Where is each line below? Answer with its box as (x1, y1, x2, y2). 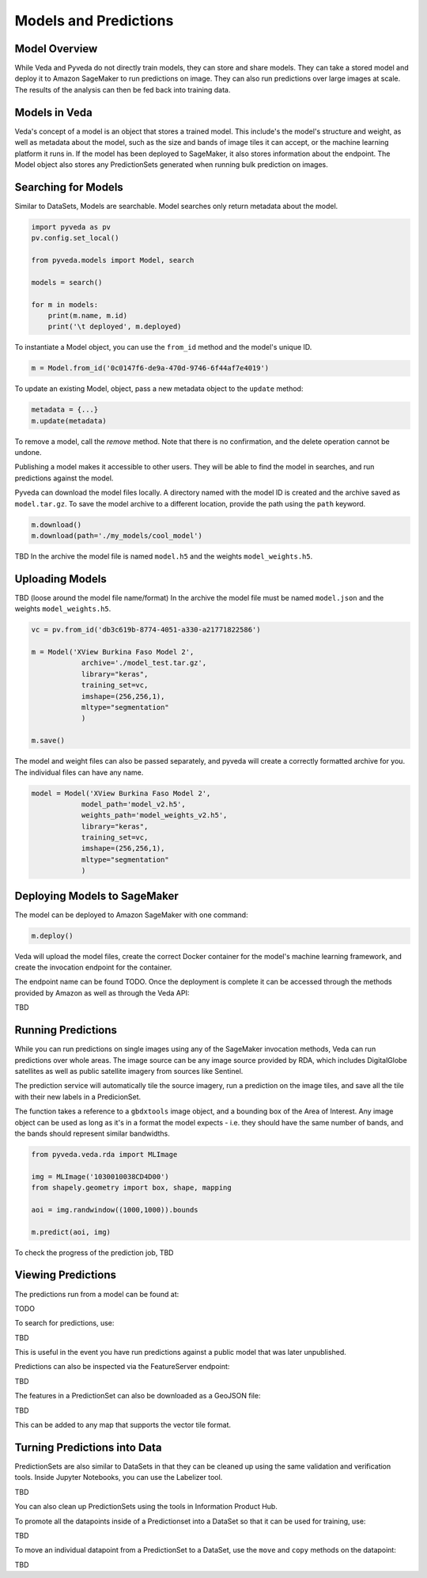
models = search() (31, 278, 103, 286)
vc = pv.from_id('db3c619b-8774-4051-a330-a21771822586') (31, 625, 261, 635)
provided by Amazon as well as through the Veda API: (14, 988, 190, 997)
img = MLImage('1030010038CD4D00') (31, 1172, 169, 1181)
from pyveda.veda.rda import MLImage (31, 1150, 178, 1159)
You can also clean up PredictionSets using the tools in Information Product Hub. (14, 1502, 278, 1512)
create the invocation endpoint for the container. (14, 962, 172, 973)
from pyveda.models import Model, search (31, 256, 195, 264)
